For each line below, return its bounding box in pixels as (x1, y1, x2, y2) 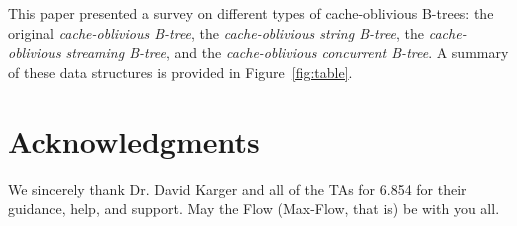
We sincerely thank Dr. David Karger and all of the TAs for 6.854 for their (8, 178, 467, 199)
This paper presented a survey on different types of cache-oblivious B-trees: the (8, 3, 494, 23)
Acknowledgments (8, 120, 260, 161)
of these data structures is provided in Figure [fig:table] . (8, 61, 353, 82)
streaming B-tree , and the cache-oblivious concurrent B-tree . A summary (65, 42, 509, 63)
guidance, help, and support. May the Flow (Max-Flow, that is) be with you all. (8, 198, 500, 219)
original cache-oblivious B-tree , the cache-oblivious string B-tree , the (8, 22, 425, 43)
